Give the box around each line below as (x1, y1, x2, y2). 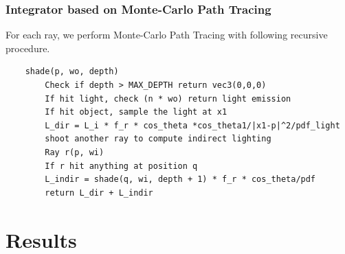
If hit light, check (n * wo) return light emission (45, 93, 291, 104)
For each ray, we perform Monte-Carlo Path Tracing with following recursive (5, 27, 328, 42)
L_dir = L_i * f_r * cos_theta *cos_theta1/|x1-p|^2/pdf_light (45, 120, 340, 130)
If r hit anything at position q (45, 161, 198, 171)
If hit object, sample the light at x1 (45, 107, 227, 117)
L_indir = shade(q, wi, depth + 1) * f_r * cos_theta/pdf (45, 174, 316, 185)
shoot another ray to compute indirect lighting (45, 134, 271, 144)
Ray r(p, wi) (45, 147, 104, 157)
